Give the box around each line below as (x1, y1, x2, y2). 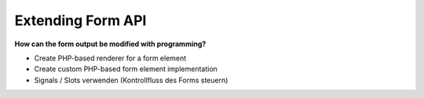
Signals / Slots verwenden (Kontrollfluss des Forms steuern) (34, 75, 228, 85)
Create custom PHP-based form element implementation (34, 64, 217, 74)
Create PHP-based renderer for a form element (34, 53, 187, 63)
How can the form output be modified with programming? (14, 39, 207, 49)
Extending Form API (14, 12, 147, 29)
